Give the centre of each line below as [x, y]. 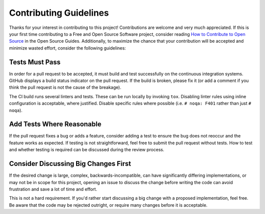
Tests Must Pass [35, 62]
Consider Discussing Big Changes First [70, 164]
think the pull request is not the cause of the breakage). [65, 87]
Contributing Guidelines [59, 13]
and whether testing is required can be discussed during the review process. [87, 150]
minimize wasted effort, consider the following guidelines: [67, 48]
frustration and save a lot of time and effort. [53, 189]
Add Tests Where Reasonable [55, 124]
